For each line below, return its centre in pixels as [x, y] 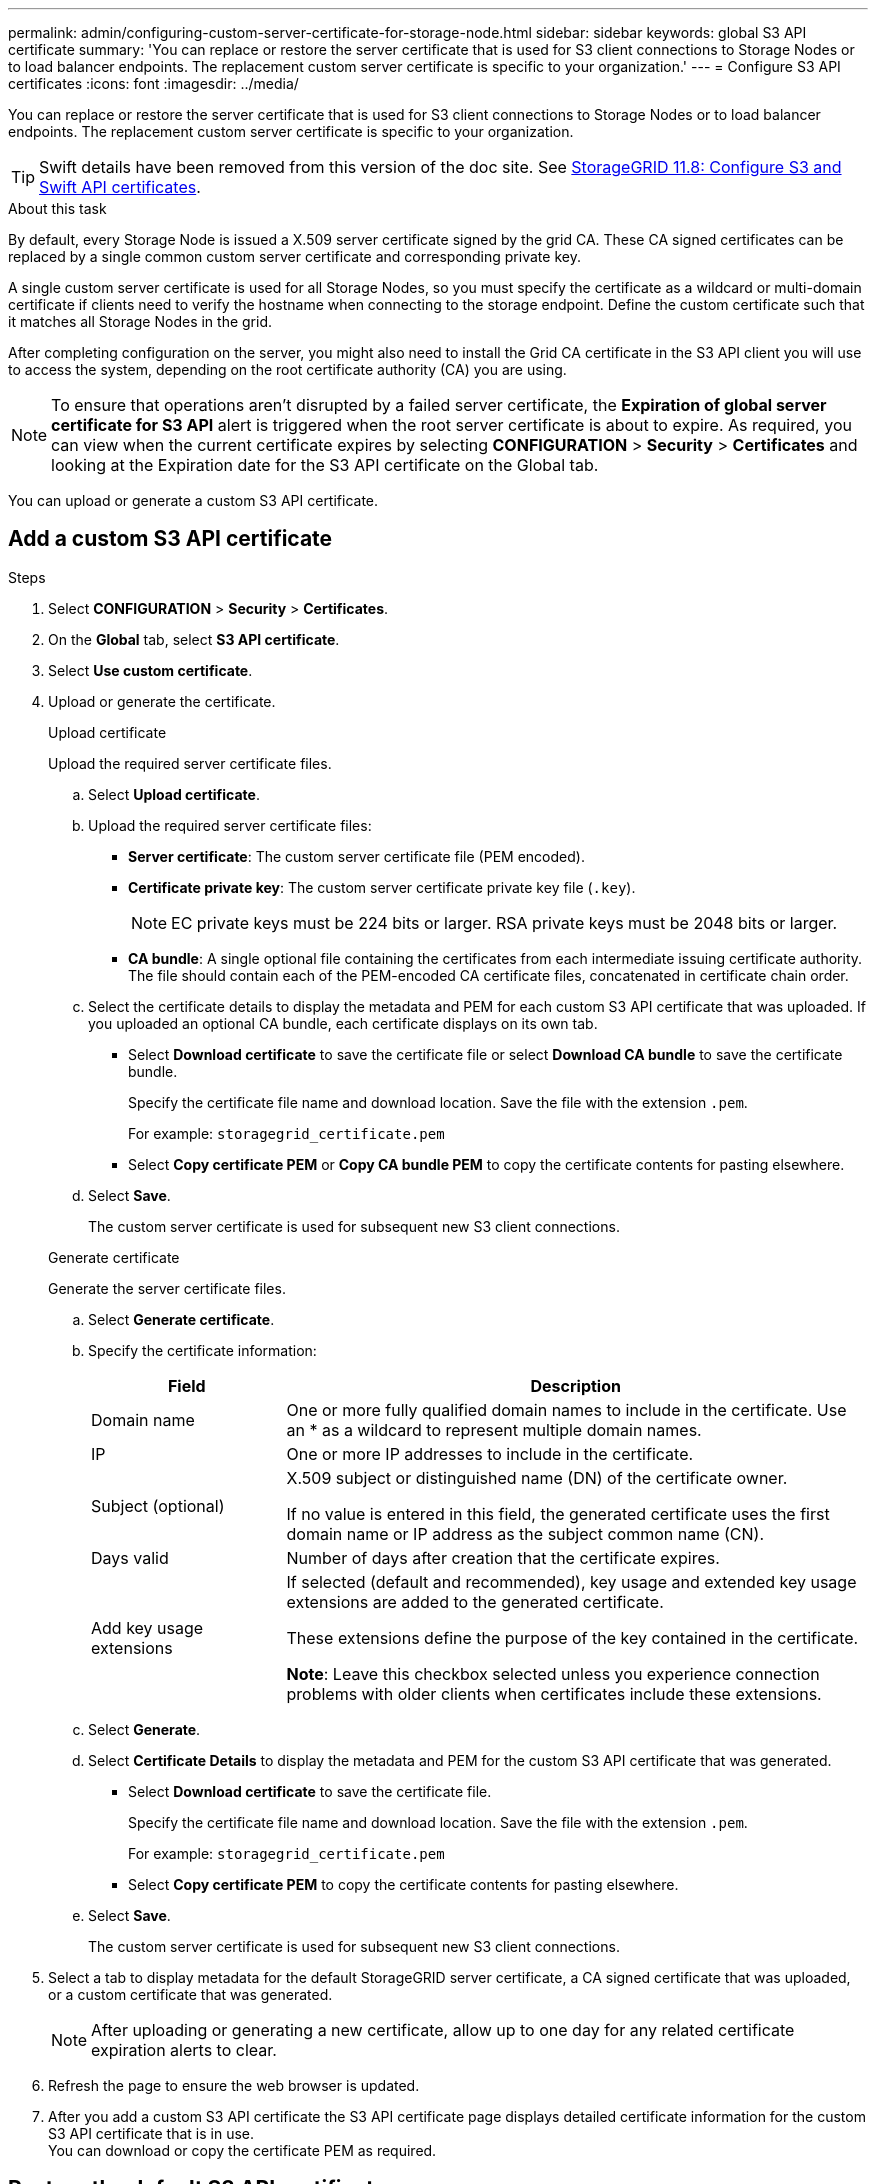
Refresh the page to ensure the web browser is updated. [234, 2085]
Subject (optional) [158, 1505]
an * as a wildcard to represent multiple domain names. [494, 1429]
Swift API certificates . [120, 187]
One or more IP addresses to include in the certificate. [490, 1453]
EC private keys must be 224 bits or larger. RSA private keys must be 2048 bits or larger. [504, 922]
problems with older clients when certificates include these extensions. [554, 1693]
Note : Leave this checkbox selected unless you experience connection [553, 1673]
